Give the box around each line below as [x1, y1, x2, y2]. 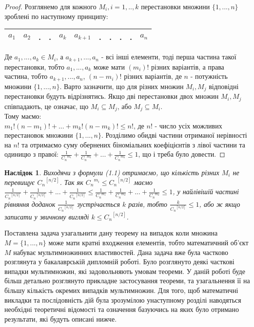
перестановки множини [141, 1, 210, 11]
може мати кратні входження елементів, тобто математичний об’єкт [48, 237, 249, 248]
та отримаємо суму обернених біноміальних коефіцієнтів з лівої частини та [21, 139, 245, 149]
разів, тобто [128, 199, 168, 209]
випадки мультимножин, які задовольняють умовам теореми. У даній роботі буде [4, 266, 245, 276]
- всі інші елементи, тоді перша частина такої [101, 52, 236, 62]
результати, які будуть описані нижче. [4, 313, 117, 324]
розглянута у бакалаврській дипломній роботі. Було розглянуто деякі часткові [4, 256, 234, 267]
